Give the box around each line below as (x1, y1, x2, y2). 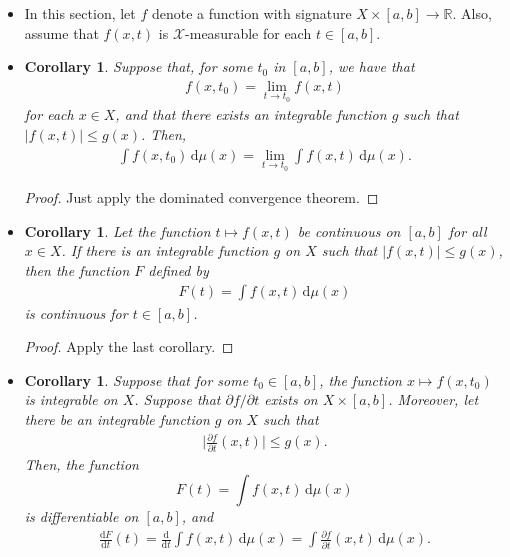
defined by (148, 260, 209, 281)
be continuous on (297, 220, 401, 241)
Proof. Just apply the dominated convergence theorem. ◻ (24, 187, 379, 208)
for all (448, 220, 487, 241)
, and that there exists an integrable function (115, 104, 387, 125)
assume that (24, 22, 99, 43)
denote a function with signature (151, 3, 352, 23)
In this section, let (24, 3, 136, 23)
